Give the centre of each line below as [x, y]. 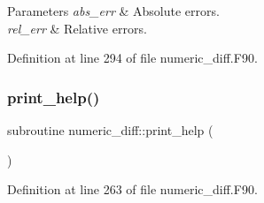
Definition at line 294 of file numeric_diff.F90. [132, 58]
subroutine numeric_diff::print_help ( [110, 130]
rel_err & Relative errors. [77, 28]
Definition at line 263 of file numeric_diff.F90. [132, 189]
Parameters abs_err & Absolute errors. [113, 11]
